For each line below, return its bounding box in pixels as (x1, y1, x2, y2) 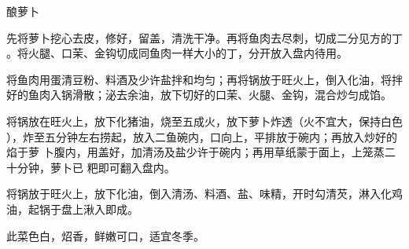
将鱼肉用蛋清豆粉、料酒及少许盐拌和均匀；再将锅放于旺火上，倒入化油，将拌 (6, 71, 403, 87)
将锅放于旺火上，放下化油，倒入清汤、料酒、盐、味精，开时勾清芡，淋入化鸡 (6, 185, 403, 202)
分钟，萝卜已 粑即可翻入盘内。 (17, 159, 175, 175)
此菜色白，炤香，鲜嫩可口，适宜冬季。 (6, 227, 204, 244)
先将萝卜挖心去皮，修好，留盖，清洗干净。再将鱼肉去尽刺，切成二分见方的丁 (6, 29, 403, 46)
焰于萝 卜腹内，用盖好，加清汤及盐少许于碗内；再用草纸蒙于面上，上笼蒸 (6, 144, 385, 160)
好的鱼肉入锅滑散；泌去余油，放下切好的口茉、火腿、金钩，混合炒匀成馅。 (6, 86, 392, 103)
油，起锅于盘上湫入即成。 (6, 200, 138, 217)
